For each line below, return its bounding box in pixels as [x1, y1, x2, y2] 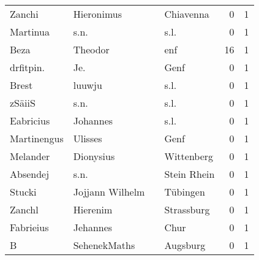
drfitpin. [10, 60, 45, 74]
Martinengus [10, 131, 64, 145]
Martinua [10, 25, 50, 39]
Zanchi [10, 7, 39, 21]
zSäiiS [10, 96, 36, 110]
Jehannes [73, 220, 113, 234]
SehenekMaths [73, 238, 135, 252]
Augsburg [164, 238, 206, 252]
